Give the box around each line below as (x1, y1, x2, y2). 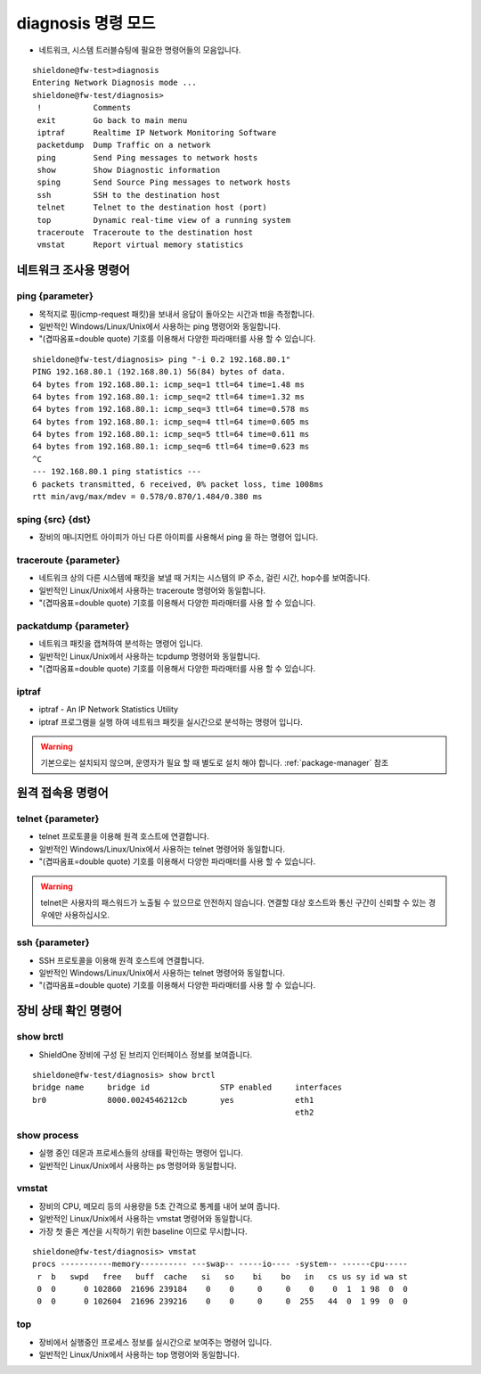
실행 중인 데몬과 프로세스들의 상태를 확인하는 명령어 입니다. (38, 1148, 244, 1158)
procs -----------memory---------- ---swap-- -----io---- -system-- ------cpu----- (32, 1259, 409, 1270)
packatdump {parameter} (16, 620, 130, 632)
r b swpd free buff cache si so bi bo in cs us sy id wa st (37, 1271, 409, 1281)
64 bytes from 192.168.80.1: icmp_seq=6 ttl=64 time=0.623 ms (32, 441, 310, 452)
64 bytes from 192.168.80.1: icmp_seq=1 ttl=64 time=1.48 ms (32, 379, 305, 390)
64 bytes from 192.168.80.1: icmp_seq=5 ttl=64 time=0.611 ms (32, 429, 310, 440)
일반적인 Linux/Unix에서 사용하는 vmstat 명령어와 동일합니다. (38, 1214, 253, 1224)
